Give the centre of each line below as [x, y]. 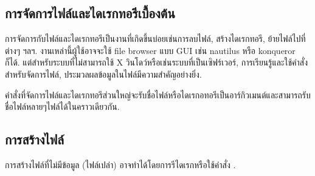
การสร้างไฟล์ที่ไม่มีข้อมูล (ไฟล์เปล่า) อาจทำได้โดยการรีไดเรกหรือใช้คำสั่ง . [120, 164]
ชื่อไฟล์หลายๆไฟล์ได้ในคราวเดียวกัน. [62, 107]
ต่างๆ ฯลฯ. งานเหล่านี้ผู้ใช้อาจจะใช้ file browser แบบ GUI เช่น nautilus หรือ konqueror [150, 50]
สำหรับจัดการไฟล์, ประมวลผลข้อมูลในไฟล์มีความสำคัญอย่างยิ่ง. [103, 74]
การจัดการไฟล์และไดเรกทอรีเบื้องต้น [90, 13]
